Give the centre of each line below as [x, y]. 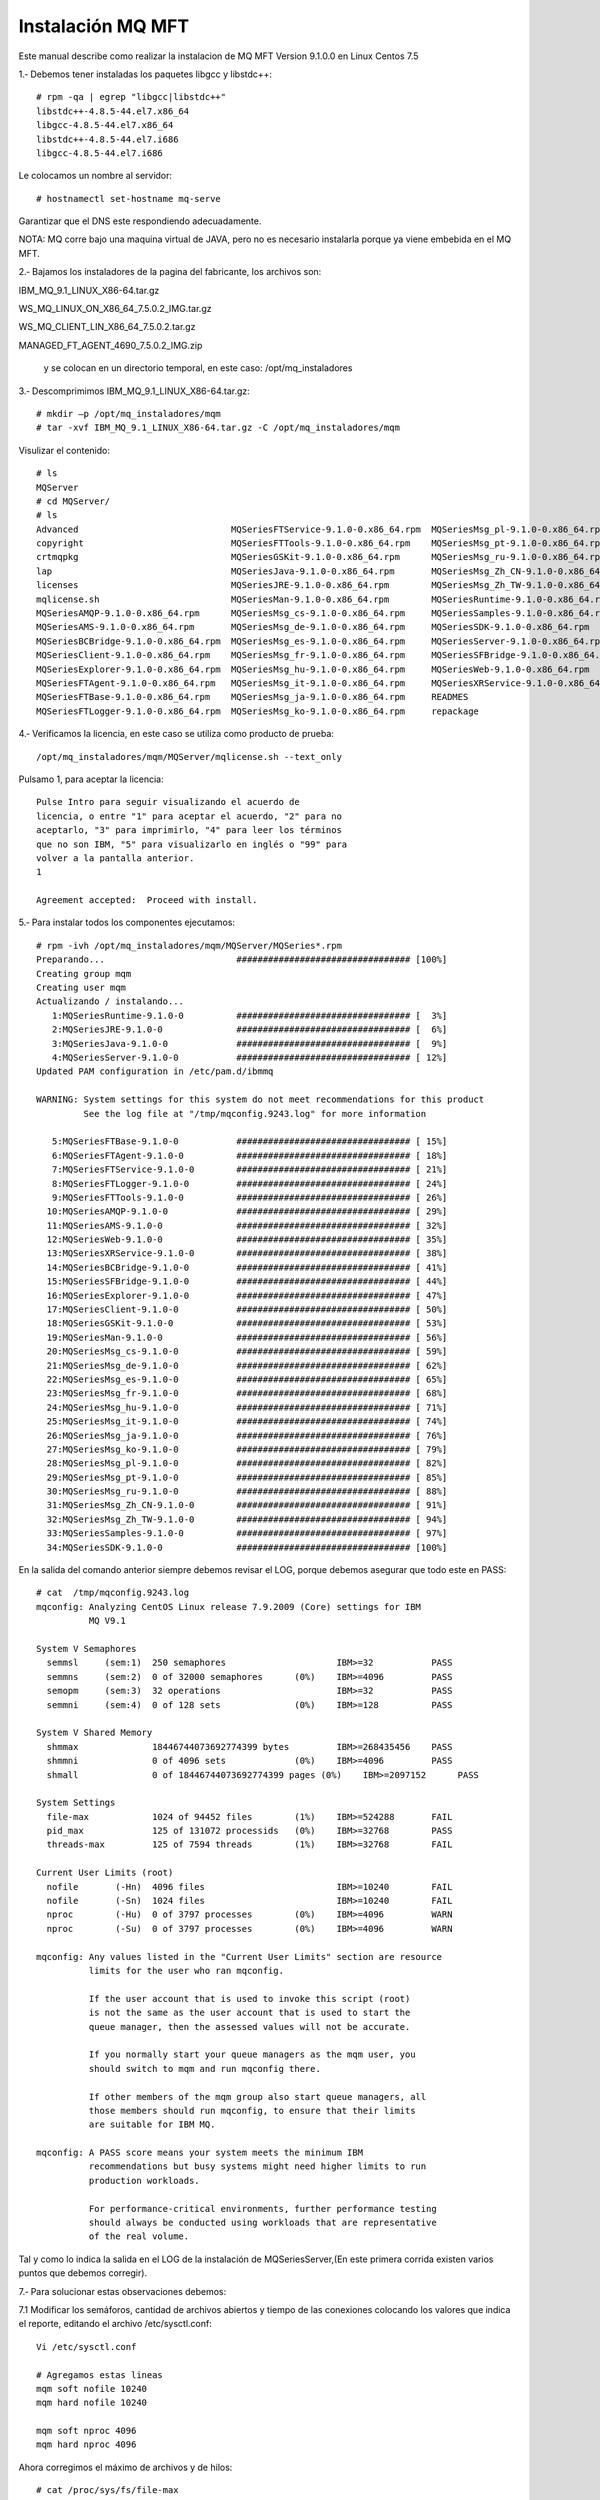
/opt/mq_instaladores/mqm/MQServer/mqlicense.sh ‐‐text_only [189, 756]
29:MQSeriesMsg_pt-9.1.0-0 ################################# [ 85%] [247, 1477]
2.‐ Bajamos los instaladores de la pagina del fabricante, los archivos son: [170, 272]
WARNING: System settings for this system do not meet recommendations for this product [260, 1099]
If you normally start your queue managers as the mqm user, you [252, 2054]
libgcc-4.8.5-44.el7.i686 [100, 153]
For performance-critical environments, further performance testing [262, 2208]
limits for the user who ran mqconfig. [186, 1970]
